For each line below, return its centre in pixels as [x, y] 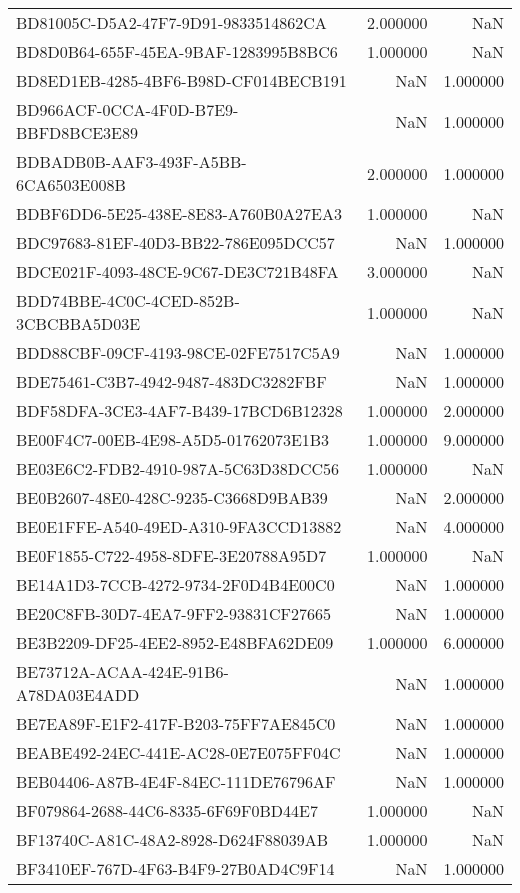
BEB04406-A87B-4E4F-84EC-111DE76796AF [176, 781]
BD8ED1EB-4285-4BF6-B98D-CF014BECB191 [181, 80]
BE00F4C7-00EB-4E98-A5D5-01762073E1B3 [173, 439]
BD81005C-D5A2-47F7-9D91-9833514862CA [171, 22]
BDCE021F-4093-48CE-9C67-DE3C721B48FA [177, 271]
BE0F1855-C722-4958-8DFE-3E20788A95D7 [171, 555]
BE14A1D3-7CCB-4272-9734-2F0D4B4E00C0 [175, 584]
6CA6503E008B [71, 184]
